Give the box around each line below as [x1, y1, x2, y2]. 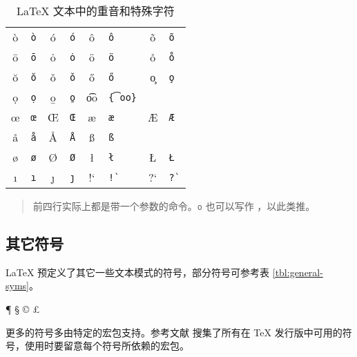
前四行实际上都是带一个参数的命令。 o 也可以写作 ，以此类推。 [32, 199, 316, 213]
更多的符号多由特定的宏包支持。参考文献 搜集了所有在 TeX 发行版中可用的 [6, 325, 342, 339]
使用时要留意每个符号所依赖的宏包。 [24, 338, 189, 353]
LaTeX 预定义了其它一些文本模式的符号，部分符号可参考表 [6, 264, 270, 279]
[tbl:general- [272, 264, 323, 279]
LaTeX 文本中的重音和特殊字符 [17, 3, 175, 19]
